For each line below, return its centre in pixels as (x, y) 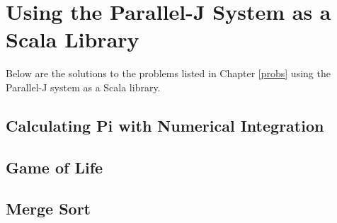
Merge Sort (48, 208)
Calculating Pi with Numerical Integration (165, 125)
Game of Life (55, 167)
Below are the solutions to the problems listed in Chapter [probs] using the (168, 73)
